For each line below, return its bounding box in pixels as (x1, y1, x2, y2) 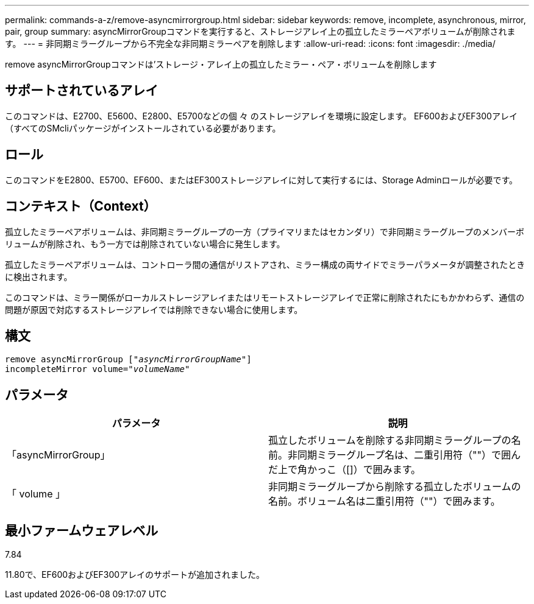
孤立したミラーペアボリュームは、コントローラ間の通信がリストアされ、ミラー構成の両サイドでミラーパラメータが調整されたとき (5, 259, 525, 270)
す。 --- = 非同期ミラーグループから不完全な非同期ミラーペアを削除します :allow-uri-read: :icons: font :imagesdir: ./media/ (5, 38, 496, 49)
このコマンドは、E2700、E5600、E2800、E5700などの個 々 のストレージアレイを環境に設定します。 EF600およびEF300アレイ (5, 110, 518, 121)
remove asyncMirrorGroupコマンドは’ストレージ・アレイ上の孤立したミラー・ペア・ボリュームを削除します (5, 59, 437, 69)
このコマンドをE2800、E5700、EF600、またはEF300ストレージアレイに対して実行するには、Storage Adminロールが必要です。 (5, 174, 518, 185)
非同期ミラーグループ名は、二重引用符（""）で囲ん (288, 449, 521, 462)
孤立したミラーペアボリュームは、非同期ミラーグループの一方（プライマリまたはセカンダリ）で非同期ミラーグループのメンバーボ (5, 226, 524, 237)
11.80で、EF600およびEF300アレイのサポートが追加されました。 (5, 569, 265, 580)
